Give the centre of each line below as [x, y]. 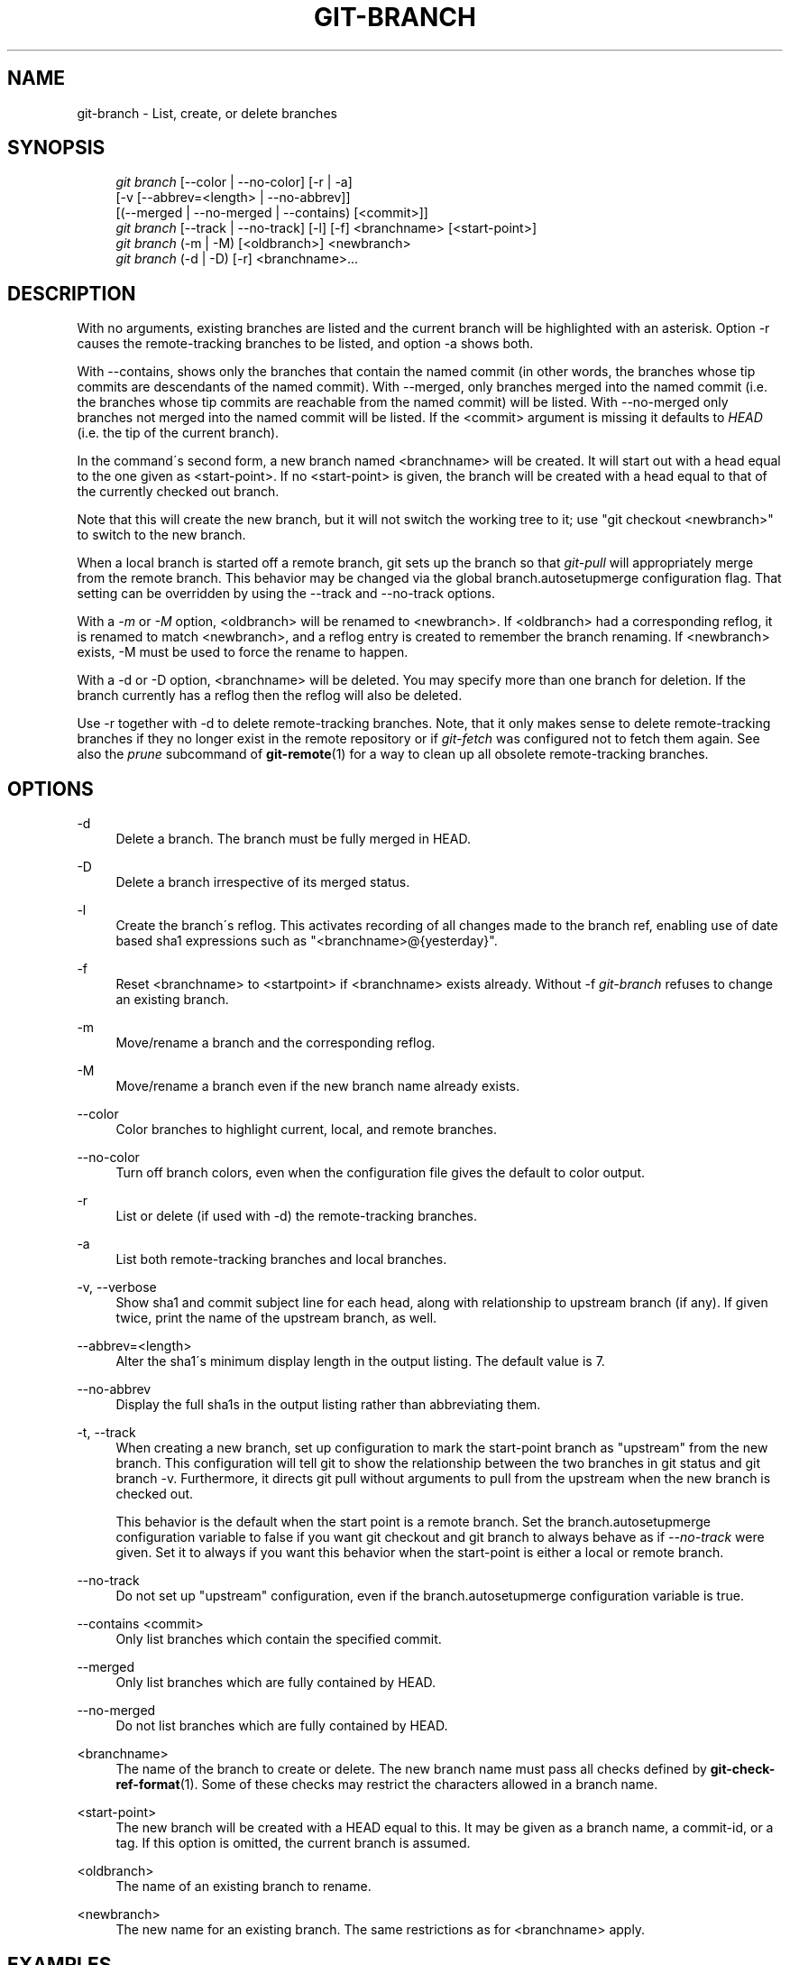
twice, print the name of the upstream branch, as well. [276, 1318]
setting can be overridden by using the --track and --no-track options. [286, 594]
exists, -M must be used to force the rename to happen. [243, 652]
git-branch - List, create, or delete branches [207, 113]
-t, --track [106, 1433]
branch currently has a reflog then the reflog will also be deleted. [270, 696]
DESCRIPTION [72, 293]
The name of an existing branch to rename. [243, 1887]
